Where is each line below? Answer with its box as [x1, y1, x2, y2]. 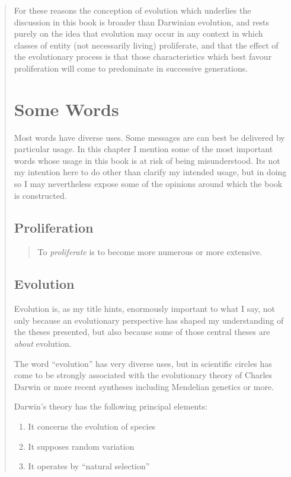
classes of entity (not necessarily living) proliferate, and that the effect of [14, 38, 279, 51]
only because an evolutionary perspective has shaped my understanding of [14, 314, 284, 326]
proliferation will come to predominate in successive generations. [14, 62, 248, 74]
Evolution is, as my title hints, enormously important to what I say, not [14, 302, 275, 315]
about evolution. [14, 337, 72, 350]
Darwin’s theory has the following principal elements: [14, 400, 207, 412]
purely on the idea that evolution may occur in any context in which [14, 27, 263, 40]
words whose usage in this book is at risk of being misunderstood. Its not [14, 154, 280, 166]
